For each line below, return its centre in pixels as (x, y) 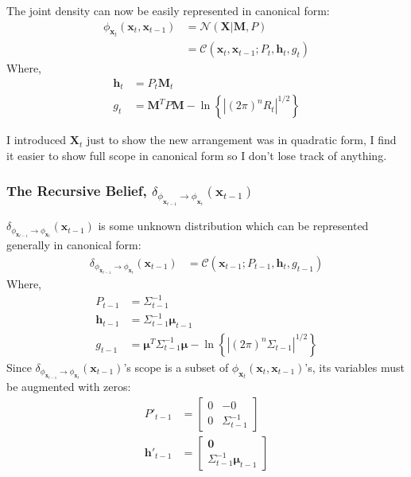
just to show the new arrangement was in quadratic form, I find (241, 140)
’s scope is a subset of (176, 367)
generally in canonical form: (74, 245)
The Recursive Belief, (77, 191)
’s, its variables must (355, 367)
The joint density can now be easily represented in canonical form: (168, 10)
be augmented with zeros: (69, 387)
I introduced (37, 140)
